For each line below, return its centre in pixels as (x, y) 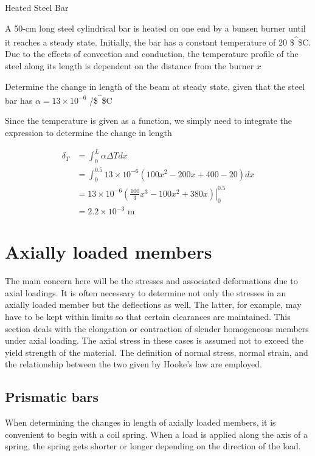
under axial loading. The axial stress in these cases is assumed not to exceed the (154, 340)
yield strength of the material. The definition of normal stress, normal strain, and (157, 352)
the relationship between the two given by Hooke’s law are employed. (133, 364)
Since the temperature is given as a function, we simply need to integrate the (149, 121)
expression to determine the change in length (88, 133)
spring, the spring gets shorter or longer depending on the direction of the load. (153, 446)
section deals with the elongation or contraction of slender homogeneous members (157, 328)
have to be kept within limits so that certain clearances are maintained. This (148, 317)
